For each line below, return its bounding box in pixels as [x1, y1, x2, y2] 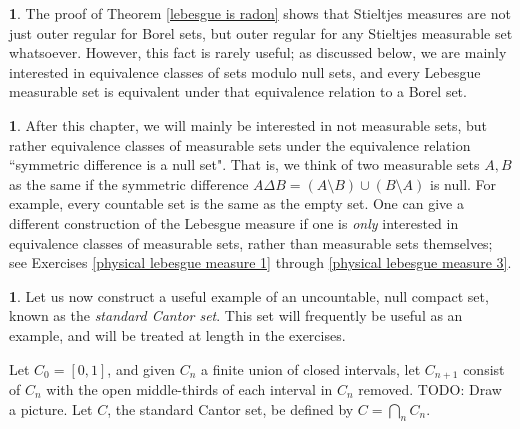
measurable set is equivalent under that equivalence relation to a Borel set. [9, 81, 467, 102]
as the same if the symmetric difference [9, 173, 249, 194]
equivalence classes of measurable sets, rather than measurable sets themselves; [9, 232, 493, 253]
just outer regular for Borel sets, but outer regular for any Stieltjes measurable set [9, 22, 513, 43]
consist [463, 358, 505, 379]
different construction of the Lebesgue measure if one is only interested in [9, 212, 459, 233]
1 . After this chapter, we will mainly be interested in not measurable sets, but [9, 114, 487, 135]
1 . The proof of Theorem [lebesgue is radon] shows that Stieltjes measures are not [9, 3, 511, 23]
